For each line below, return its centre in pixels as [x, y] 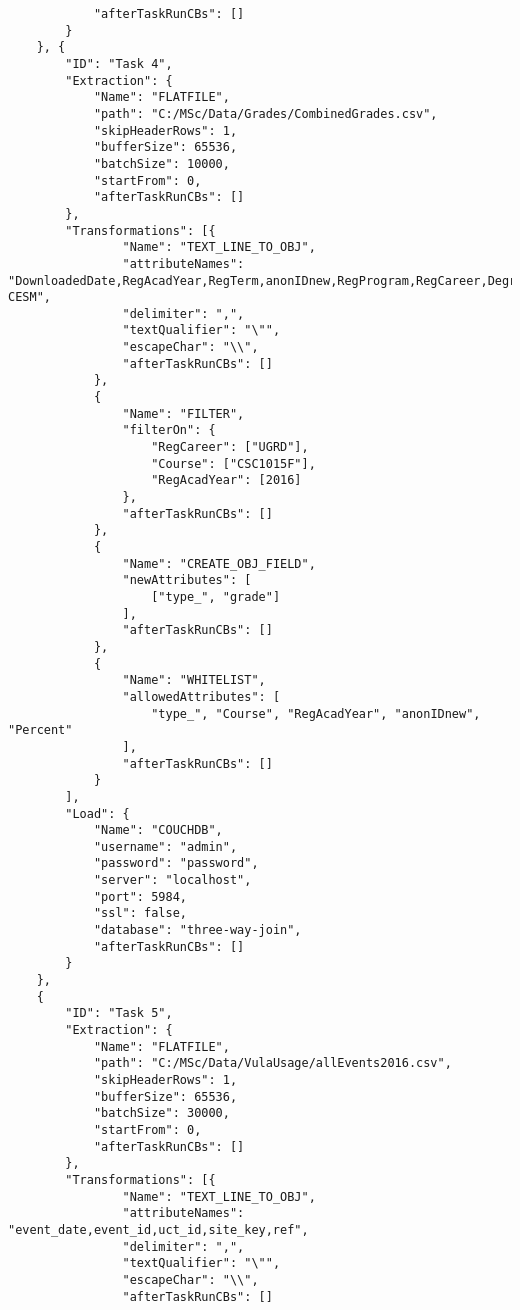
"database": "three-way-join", [197, 930]
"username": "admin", [165, 846]
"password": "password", [176, 863]
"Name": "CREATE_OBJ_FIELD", [219, 563]
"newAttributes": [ [187, 580]
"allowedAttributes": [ [201, 696]
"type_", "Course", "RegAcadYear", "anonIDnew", [316, 713]
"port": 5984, [140, 896]
